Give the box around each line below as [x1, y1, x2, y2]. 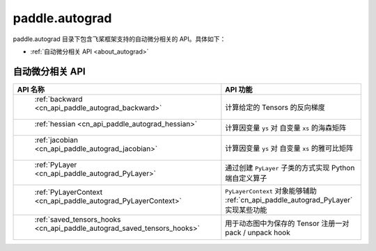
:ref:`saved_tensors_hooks [34, 214, 121, 224]
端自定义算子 [225, 173, 267, 183]
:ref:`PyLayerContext [34, 187, 103, 197]
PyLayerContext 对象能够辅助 [225, 186, 317, 195]
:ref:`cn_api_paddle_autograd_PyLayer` [225, 195, 353, 204]
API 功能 [225, 84, 253, 94]
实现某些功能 [225, 205, 267, 215]
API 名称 [17, 84, 45, 94]
